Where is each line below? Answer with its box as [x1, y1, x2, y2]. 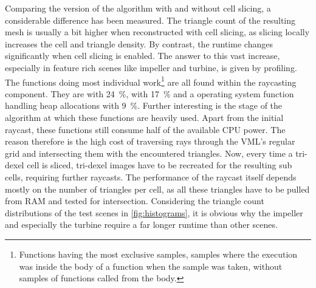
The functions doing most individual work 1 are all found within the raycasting [5, 74, 297, 88]
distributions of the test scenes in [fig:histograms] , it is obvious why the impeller [5, 206, 303, 219]
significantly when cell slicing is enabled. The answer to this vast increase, [5, 49, 280, 62]
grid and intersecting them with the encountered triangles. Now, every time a [5, 146, 293, 159]
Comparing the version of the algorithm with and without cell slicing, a [5, 2, 271, 14]
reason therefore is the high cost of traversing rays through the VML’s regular [5, 135, 295, 148]
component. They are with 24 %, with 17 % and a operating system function [5, 87, 294, 100]
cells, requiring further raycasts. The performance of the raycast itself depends [5, 170, 297, 183]
